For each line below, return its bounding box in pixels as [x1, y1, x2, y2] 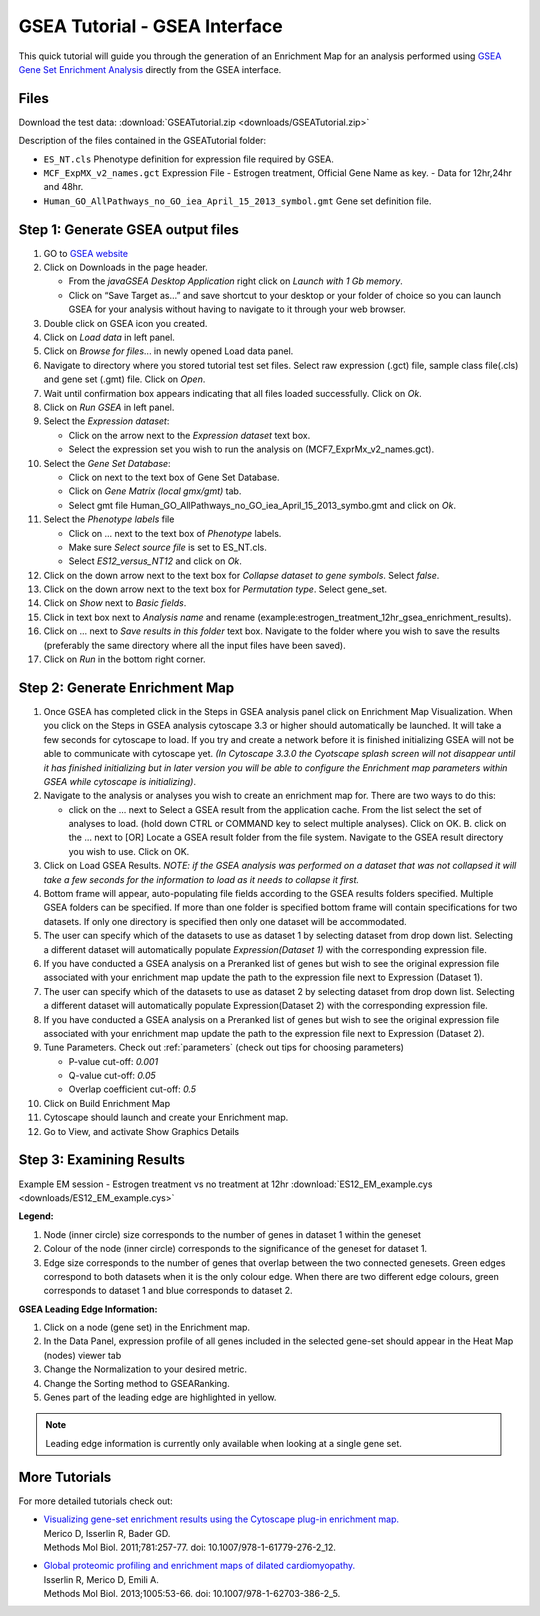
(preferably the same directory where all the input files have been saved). [43, 639, 346, 651]
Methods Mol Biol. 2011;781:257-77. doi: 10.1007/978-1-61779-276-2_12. [43, 1541, 337, 1553]
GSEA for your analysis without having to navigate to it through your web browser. [68, 303, 407, 315]
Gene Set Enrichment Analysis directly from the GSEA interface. [18, 63, 282, 75]
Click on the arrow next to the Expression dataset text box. [68, 429, 311, 441]
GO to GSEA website [43, 247, 129, 259]
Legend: [18, 1210, 54, 1222]
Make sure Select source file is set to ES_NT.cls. [68, 541, 267, 553]
